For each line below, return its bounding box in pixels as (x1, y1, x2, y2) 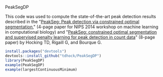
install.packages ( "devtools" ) (5, 49, 67, 54)
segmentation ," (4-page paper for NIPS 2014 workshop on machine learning (5, 24, 159, 30)
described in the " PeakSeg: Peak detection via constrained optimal (5, 19, 140, 24)
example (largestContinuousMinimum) (5, 67, 78, 72)
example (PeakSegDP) (5, 62, 45, 67)
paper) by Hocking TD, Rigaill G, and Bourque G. (5, 39, 102, 45)
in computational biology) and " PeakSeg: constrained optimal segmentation (5, 29, 157, 35)
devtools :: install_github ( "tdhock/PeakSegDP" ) (5, 53, 102, 58)
